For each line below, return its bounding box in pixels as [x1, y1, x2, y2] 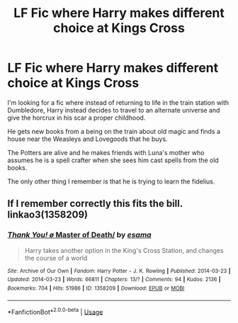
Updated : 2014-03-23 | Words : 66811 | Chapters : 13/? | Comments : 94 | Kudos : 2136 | [7, 276, 221, 283]
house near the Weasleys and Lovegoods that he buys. [7, 135, 168, 143]
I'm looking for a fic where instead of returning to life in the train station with [7, 98, 229, 107]
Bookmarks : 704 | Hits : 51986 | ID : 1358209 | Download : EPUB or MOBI [7, 285, 185, 292]
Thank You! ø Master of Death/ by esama [7, 230, 152, 240]
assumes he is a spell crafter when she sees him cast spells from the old [7, 156, 220, 164]
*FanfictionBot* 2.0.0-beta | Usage [7, 306, 103, 316]
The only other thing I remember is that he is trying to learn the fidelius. [7, 177, 215, 186]
